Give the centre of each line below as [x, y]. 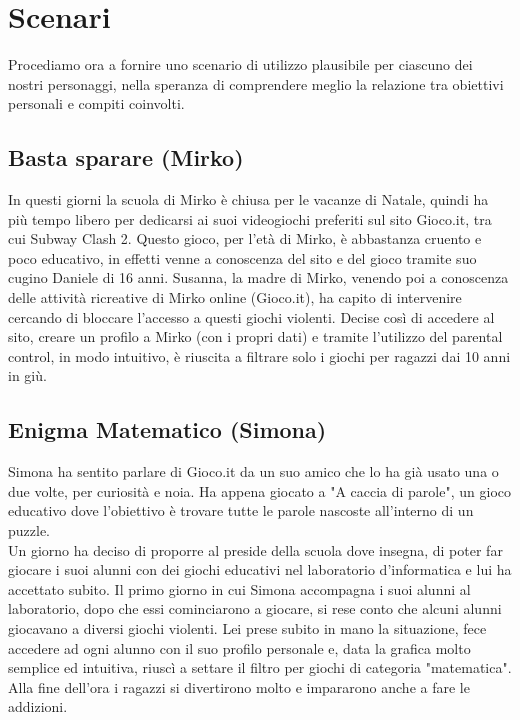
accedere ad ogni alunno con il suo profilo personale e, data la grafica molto [239, 647]
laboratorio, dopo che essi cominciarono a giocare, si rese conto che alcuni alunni [255, 608]
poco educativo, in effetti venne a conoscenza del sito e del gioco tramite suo [242, 257]
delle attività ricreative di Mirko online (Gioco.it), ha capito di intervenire [235, 297]
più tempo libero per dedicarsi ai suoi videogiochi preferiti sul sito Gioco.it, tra [250, 218]
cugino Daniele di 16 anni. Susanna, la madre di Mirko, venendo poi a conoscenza [258, 277]
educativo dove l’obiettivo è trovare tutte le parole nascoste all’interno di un [241, 510]
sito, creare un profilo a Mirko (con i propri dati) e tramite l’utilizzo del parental [255, 336]
